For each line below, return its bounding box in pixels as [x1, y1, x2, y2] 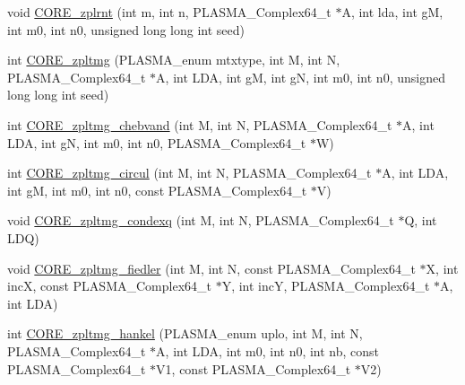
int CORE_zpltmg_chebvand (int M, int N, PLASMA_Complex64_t [7, 115, 392, 134]
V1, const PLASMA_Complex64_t [156, 359, 351, 378]
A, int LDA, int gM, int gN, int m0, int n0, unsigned [156, 67, 445, 86]
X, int [426, 258, 459, 277]
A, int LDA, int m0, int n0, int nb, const [156, 341, 380, 360]
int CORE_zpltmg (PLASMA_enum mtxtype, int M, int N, [7, 50, 340, 69]
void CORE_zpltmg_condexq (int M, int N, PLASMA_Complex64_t [7, 211, 394, 230]
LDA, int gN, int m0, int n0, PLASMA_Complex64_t [7, 133, 306, 152]
